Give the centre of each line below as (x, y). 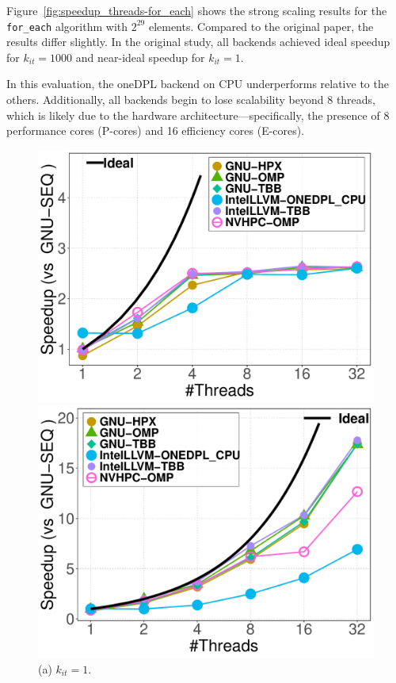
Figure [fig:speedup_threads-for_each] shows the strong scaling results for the (197, 10)
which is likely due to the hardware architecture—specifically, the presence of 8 (198, 115)
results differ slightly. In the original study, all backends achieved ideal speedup (198, 42)
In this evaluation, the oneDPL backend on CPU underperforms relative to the (198, 84)
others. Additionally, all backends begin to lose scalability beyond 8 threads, (191, 100)
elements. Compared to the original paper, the (261, 26)
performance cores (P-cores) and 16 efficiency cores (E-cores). (156, 130)
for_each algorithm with (67, 26)
